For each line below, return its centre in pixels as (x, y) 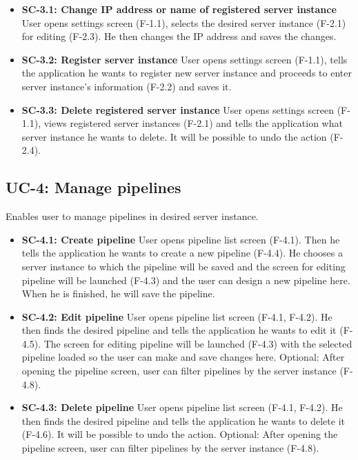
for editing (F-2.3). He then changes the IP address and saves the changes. (179, 36)
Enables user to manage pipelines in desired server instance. (132, 216)
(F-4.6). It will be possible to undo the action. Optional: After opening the (180, 434)
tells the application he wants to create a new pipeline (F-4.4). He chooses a (182, 253)
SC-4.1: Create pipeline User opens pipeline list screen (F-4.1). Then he (181, 239)
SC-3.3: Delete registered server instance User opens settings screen (178, 109)
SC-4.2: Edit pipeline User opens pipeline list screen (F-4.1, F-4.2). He (177, 316)
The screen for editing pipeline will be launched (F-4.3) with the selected (198, 343)
